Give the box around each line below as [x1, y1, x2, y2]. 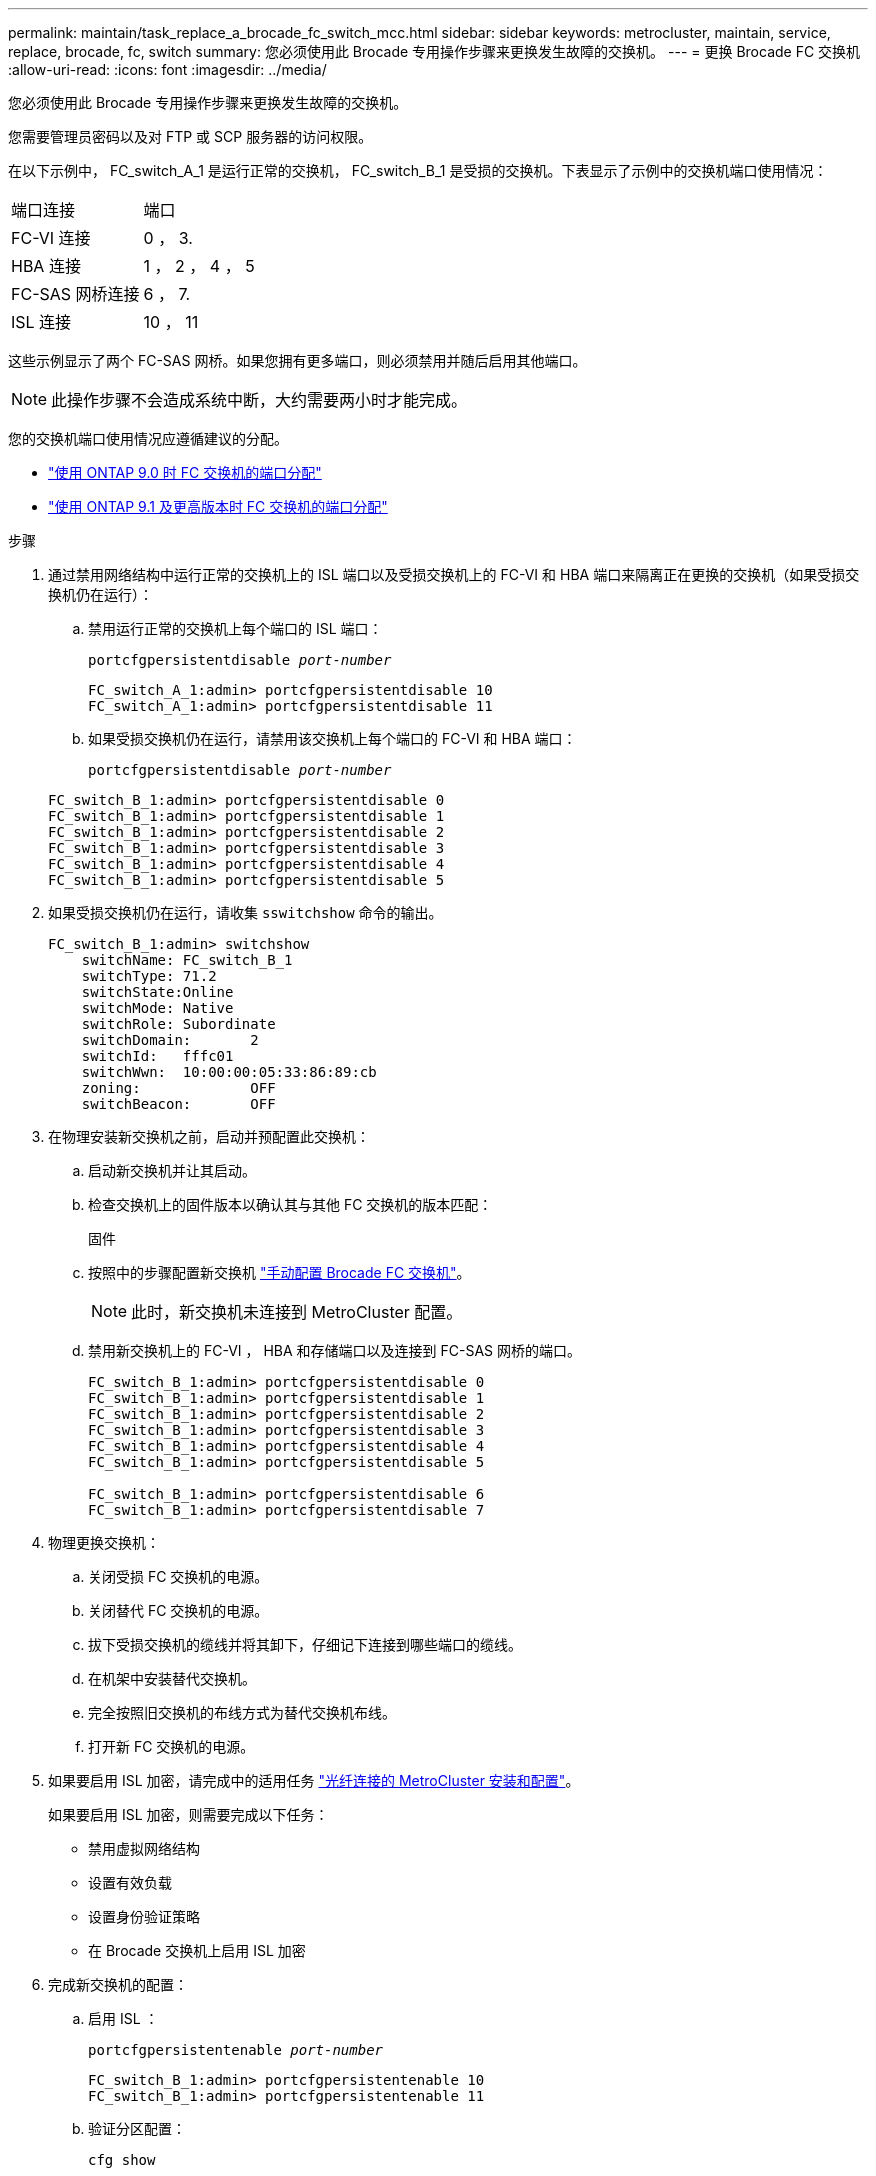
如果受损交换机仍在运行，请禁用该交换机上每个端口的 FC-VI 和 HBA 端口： [88, 730, 577, 747]
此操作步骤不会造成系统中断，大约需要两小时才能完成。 [51, 390, 468, 410]
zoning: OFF [81, 1080, 276, 1096]
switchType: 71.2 [81, 968, 217, 984]
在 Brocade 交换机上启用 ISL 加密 [88, 1942, 306, 1959]
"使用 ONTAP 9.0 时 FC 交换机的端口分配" [48, 464, 322, 481]
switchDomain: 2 [81, 1032, 259, 1048]
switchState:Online [81, 984, 234, 1000]
